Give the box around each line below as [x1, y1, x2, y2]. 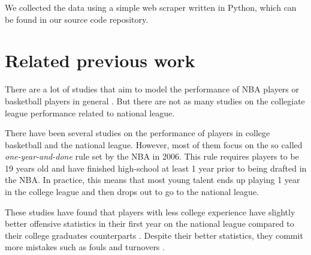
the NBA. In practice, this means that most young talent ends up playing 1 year [5, 173, 300, 186]
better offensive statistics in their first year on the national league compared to [5, 217, 294, 230]
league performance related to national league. [5, 106, 175, 119]
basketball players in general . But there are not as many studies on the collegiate [5, 94, 305, 107]
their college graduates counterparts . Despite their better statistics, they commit [5, 229, 303, 241]
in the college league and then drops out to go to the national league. [5, 185, 259, 198]
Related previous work [5, 48, 195, 73]
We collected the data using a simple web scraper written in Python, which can [5, 1, 297, 13]
